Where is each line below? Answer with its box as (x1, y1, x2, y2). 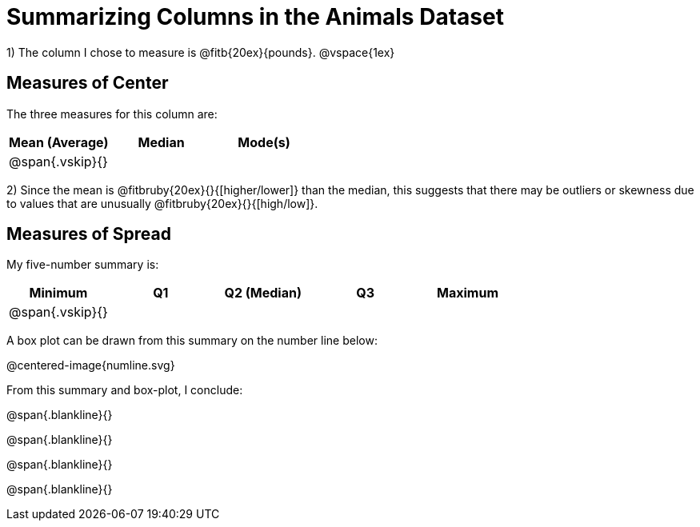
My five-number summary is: (6, 258, 159, 272)
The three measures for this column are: (6, 106, 218, 121)
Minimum (29, 285, 88, 301)
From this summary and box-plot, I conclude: (6, 383, 243, 397)
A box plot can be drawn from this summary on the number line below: (6, 333, 378, 348)
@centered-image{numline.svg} (6, 358, 175, 373)
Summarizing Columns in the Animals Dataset (6, 3, 504, 30)
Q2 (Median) (224, 285, 302, 301)
